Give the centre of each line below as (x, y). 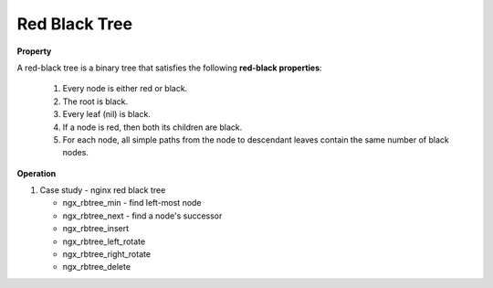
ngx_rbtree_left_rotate (104, 241)
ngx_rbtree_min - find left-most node (132, 203)
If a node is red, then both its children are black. (152, 127)
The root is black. (95, 101)
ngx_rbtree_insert (96, 229)
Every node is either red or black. (125, 89)
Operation (37, 173)
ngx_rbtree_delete (97, 267)
